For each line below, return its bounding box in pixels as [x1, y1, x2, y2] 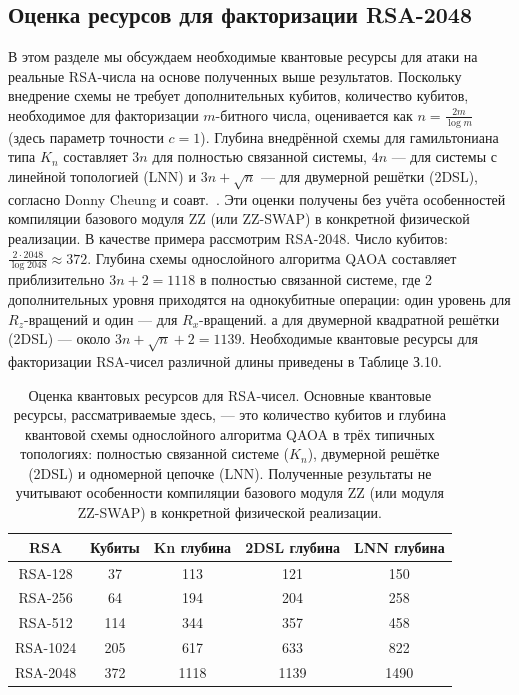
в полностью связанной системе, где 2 [199, 269, 433, 290]
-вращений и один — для [23, 308, 178, 329]
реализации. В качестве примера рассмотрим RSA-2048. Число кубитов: [8, 227, 448, 248]
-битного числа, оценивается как [215, 104, 413, 125]
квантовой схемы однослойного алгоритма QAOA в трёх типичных [24, 423, 435, 444]
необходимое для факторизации [8, 104, 199, 125]
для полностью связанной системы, [152, 146, 367, 167]
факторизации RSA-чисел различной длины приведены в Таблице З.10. [8, 350, 442, 371]
